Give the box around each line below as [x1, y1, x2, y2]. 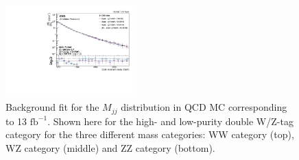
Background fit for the [5, 100, 99, 114]
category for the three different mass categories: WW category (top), [5, 127, 294, 142]
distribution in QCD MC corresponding [121, 100, 287, 114]
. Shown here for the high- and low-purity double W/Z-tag [47, 114, 294, 128]
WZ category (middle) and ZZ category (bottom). [5, 141, 215, 155]
